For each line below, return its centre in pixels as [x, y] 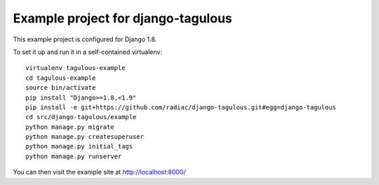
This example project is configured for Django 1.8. [85, 39]
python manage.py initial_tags [79, 146]
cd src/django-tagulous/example [81, 117]
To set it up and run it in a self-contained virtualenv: [88, 52]
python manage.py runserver [74, 156]
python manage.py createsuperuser [85, 137]
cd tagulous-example [61, 78]
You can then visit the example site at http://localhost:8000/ [99, 172]
